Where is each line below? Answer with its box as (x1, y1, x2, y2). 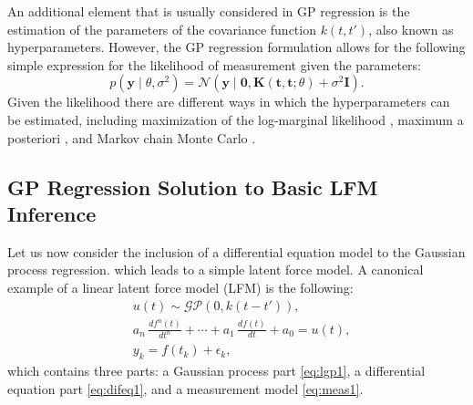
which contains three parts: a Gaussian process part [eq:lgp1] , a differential (7, 361, 426, 380)
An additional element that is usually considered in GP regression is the (7, 2, 410, 20)
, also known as (368, 19, 454, 38)
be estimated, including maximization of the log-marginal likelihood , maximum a (7, 109, 464, 129)
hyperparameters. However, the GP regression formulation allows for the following (7, 37, 466, 57)
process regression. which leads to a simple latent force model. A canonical (7, 260, 424, 279)
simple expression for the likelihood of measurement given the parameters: (7, 55, 422, 74)
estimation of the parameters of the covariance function (7, 19, 316, 38)
